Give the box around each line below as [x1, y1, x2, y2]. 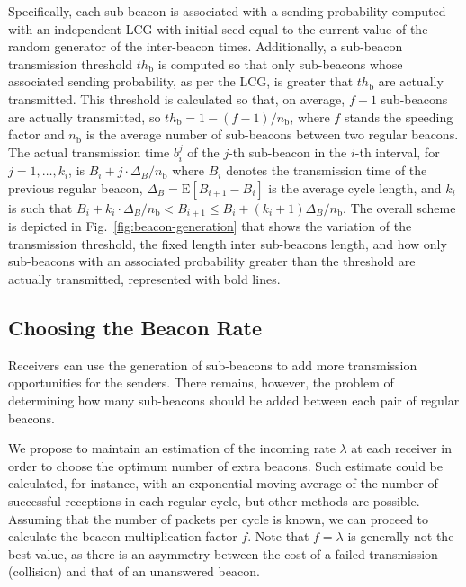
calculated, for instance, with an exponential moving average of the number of [8, 474, 438, 493]
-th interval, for [354, 142, 440, 161]
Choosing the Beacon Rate [8, 313, 262, 341]
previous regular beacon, [8, 178, 143, 197]
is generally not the [347, 527, 454, 546]
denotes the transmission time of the [226, 161, 427, 180]
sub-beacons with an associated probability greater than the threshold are [8, 252, 416, 271]
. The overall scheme [343, 198, 456, 217]
